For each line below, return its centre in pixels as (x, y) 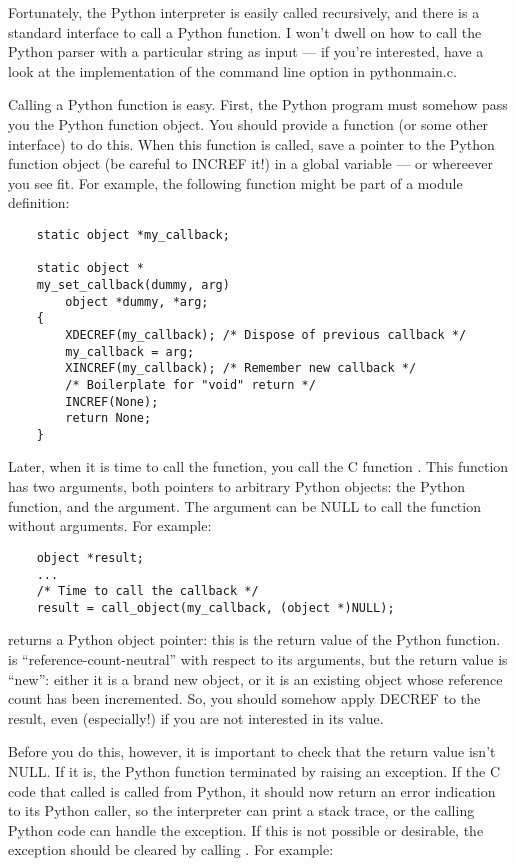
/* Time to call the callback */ (147, 591)
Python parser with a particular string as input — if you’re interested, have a (246, 51)
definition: (39, 202)
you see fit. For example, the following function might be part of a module (235, 182)
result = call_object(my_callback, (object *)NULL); (215, 607)
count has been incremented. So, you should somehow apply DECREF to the (244, 698)
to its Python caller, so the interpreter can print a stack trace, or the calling (241, 810)
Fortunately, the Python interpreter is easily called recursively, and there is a (244, 12)
